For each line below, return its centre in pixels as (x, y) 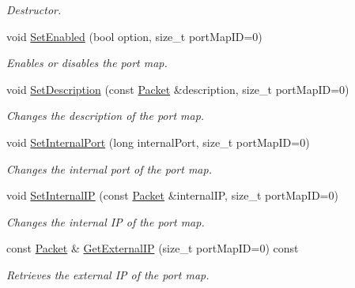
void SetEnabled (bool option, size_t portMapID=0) (134, 36)
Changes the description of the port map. (106, 116)
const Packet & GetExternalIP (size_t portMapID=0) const (153, 248)
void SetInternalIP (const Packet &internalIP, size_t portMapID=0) (172, 195)
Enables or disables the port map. (87, 63)
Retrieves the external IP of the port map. (108, 274)
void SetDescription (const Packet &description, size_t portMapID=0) (178, 89)
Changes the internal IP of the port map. (106, 221)
